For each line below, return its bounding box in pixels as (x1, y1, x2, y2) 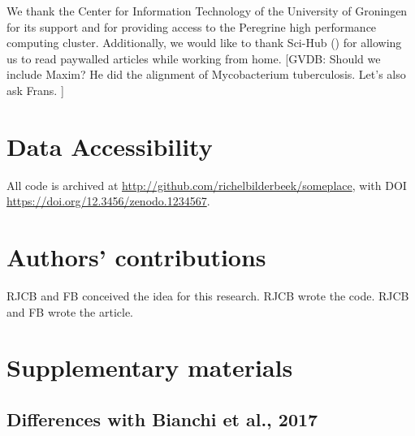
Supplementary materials (6, 351, 293, 384)
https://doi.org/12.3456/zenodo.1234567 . (6, 192, 210, 209)
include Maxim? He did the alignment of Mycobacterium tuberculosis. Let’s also (6, 66, 406, 83)
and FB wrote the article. (6, 303, 134, 320)
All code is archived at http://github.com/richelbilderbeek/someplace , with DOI (6, 176, 407, 193)
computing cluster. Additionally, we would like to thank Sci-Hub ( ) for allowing (6, 34, 402, 51)
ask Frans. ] (6, 81, 64, 98)
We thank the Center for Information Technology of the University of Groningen (6, 2, 408, 19)
